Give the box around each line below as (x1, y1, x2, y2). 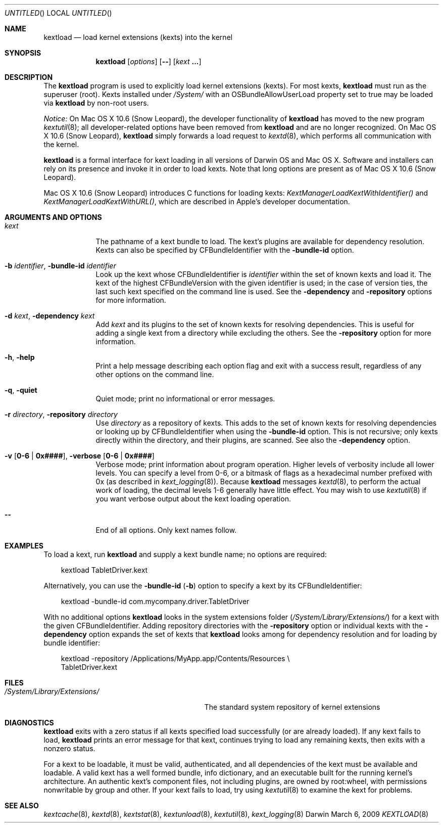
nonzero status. (43, 744, 95, 753)
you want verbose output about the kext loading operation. (95, 494, 291, 503)
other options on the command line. (95, 370, 214, 379)
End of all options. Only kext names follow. (95, 526, 237, 534)
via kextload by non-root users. (43, 99, 149, 107)
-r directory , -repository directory (5, 410, 118, 419)
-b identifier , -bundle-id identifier (5, 261, 116, 270)
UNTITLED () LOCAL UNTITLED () (5, 9, 112, 17)
